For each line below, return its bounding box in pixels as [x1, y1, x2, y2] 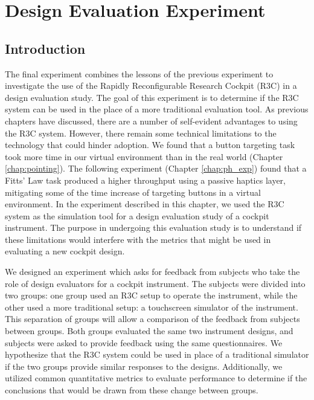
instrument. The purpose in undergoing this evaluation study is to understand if [5, 221, 302, 234]
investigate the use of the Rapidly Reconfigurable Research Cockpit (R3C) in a [5, 79, 297, 92]
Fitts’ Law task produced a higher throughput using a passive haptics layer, [5, 173, 286, 186]
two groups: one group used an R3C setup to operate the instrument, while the [5, 289, 298, 302]
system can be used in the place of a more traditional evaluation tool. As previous [5, 103, 309, 115]
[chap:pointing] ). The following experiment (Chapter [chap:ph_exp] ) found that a [5, 162, 307, 175]
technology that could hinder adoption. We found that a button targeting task [5, 138, 295, 151]
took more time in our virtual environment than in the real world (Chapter [5, 150, 283, 163]
